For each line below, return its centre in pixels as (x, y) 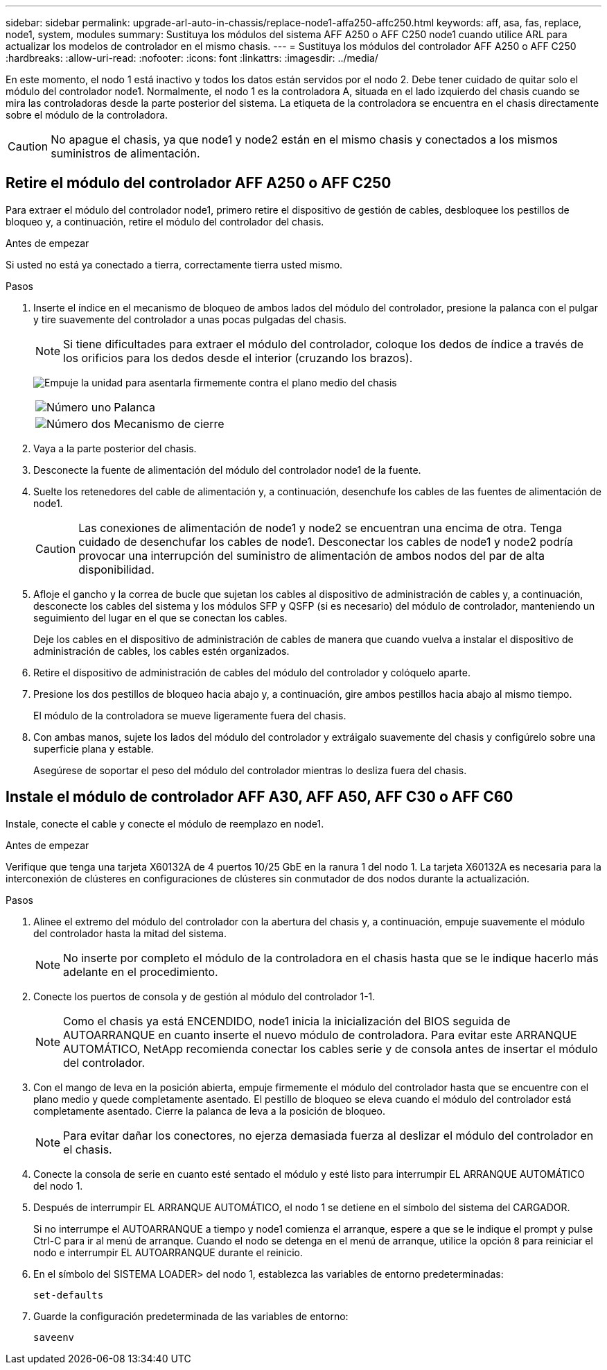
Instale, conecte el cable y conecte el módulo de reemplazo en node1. (165, 823)
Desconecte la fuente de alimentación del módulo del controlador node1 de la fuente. (227, 470)
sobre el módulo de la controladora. (87, 115)
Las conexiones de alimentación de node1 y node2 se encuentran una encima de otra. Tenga (320, 528)
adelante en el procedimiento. (141, 971)
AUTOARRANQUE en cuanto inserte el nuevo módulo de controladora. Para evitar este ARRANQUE (320, 1035)
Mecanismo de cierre (169, 423)
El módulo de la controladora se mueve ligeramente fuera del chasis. (190, 715)
